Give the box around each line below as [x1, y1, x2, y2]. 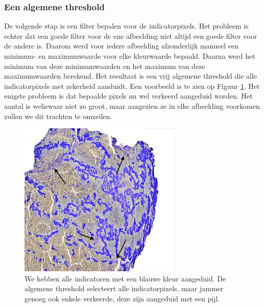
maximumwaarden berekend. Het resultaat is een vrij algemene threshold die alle [4, 70, 257, 81]
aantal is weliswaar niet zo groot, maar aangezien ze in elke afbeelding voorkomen [4, 100, 260, 111]
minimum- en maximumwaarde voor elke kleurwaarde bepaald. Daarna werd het [4, 51, 255, 61]
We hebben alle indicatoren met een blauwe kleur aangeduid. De [25, 273, 226, 284]
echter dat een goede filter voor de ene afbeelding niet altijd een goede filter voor [4, 30, 257, 41]
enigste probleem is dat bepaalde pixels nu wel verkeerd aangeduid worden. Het [4, 90, 253, 101]
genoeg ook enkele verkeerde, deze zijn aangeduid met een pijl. [25, 293, 220, 303]
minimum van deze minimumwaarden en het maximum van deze [4, 60, 205, 71]
